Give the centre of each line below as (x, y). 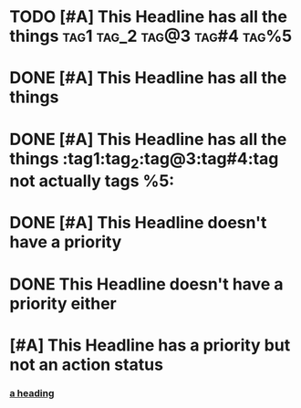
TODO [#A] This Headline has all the (148, 17)
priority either (63, 303)
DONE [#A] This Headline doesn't (138, 223)
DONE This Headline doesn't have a (146, 284)
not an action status (87, 365)
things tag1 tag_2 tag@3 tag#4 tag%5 (151, 36)
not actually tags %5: (92, 181)
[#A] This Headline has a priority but (150, 345)
